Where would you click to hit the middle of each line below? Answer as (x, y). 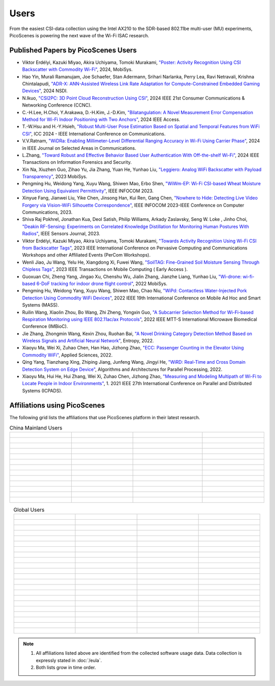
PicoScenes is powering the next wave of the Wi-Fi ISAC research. (79, 35)
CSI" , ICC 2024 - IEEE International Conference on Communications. (94, 134)
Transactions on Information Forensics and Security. (77, 162)
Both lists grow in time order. (66, 668)
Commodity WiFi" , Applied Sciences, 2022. (67, 355)
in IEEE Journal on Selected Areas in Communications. (79, 148)
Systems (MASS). (40, 305)
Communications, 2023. (47, 212)
